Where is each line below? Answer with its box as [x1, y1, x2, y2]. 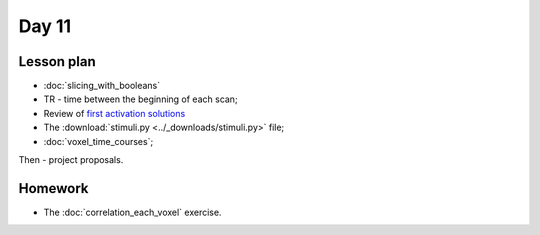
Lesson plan [18, 53, 97, 70]
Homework [18, 180, 89, 197]
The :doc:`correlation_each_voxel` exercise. [43, 206, 222, 218]
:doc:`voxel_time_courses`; [43, 135, 154, 147]
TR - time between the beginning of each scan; [43, 93, 239, 105]
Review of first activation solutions [43, 107, 186, 119]
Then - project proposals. [18, 154, 124, 166]
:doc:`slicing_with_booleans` [43, 80, 161, 92]
